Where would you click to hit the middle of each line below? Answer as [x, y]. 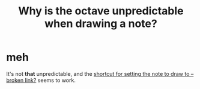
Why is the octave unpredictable [101, 11]
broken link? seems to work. [41, 80]
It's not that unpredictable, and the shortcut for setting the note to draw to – [100, 73]
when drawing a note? [101, 24]
